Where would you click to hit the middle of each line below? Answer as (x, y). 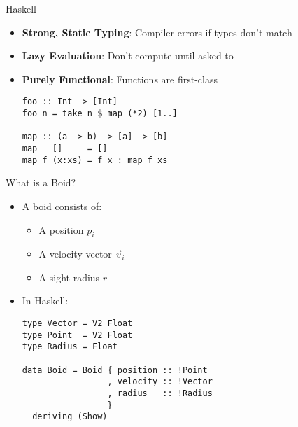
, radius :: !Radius (160, 394)
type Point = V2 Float (77, 335)
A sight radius (69, 277)
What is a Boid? (41, 182)
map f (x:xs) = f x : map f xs (95, 160)
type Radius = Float (70, 347)
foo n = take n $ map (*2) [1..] (100, 114)
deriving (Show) (70, 417)
